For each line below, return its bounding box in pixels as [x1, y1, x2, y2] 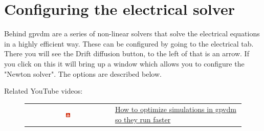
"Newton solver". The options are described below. [4, 68, 162, 79]
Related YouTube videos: [4, 85, 83, 96]
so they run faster [115, 114, 171, 125]
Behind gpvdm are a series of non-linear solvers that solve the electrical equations [4, 28, 260, 39]
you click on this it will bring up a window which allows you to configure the [4, 58, 245, 69]
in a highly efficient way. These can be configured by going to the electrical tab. [4, 38, 254, 49]
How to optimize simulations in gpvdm [115, 104, 236, 115]
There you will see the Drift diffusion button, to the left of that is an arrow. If [4, 48, 249, 59]
